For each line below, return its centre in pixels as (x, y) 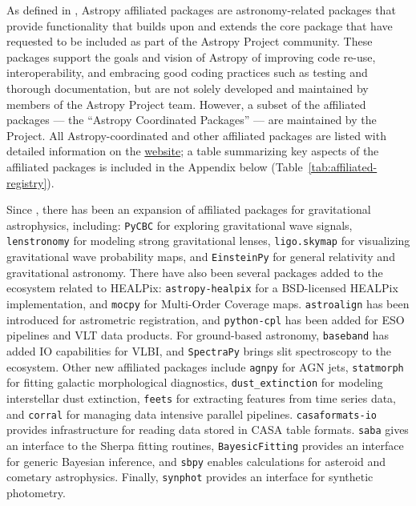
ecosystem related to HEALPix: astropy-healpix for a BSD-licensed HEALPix (202, 288)
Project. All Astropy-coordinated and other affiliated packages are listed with (196, 135)
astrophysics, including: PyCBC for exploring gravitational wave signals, (180, 225)
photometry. (36, 492)
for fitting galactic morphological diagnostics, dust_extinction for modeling (195, 382)
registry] (27, 182)
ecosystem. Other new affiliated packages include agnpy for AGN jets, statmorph (205, 366)
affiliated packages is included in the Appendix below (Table (155, 166)
